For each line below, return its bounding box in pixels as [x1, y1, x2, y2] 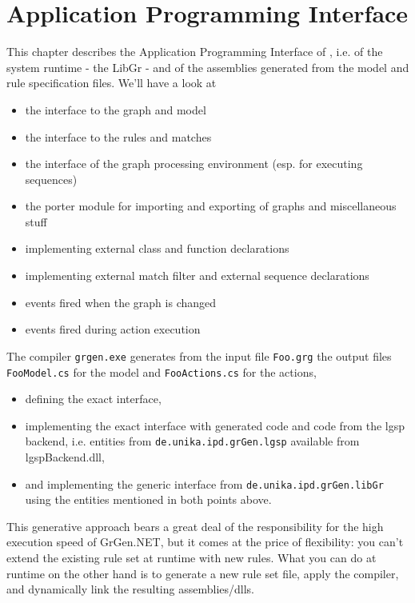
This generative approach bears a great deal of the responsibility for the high [6, 517, 384, 534]
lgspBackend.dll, [25, 449, 105, 465]
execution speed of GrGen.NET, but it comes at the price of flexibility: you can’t [6, 533, 404, 550]
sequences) [25, 170, 78, 187]
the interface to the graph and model [25, 101, 206, 118]
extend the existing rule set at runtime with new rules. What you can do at [6, 549, 377, 566]
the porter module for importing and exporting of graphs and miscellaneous [25, 198, 397, 214]
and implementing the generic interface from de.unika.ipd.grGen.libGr [25, 475, 384, 492]
